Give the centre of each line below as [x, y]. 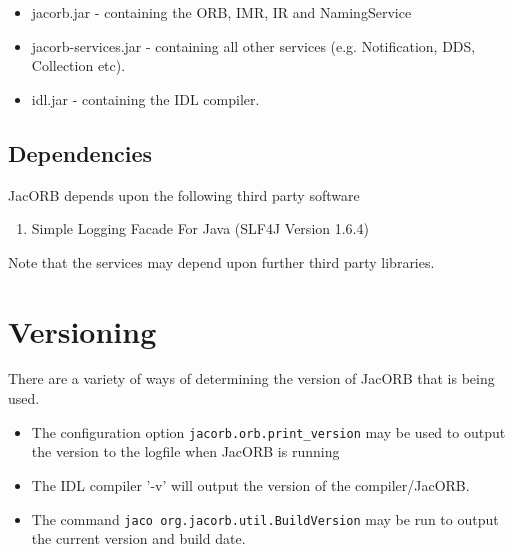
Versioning [82, 330]
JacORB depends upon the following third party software [184, 194]
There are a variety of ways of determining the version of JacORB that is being [251, 378]
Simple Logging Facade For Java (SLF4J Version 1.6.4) [200, 228]
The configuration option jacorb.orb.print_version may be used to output [268, 431]
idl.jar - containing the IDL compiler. [145, 98]
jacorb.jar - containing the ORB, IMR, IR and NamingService [221, 12]
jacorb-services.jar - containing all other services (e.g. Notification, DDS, [253, 45]
